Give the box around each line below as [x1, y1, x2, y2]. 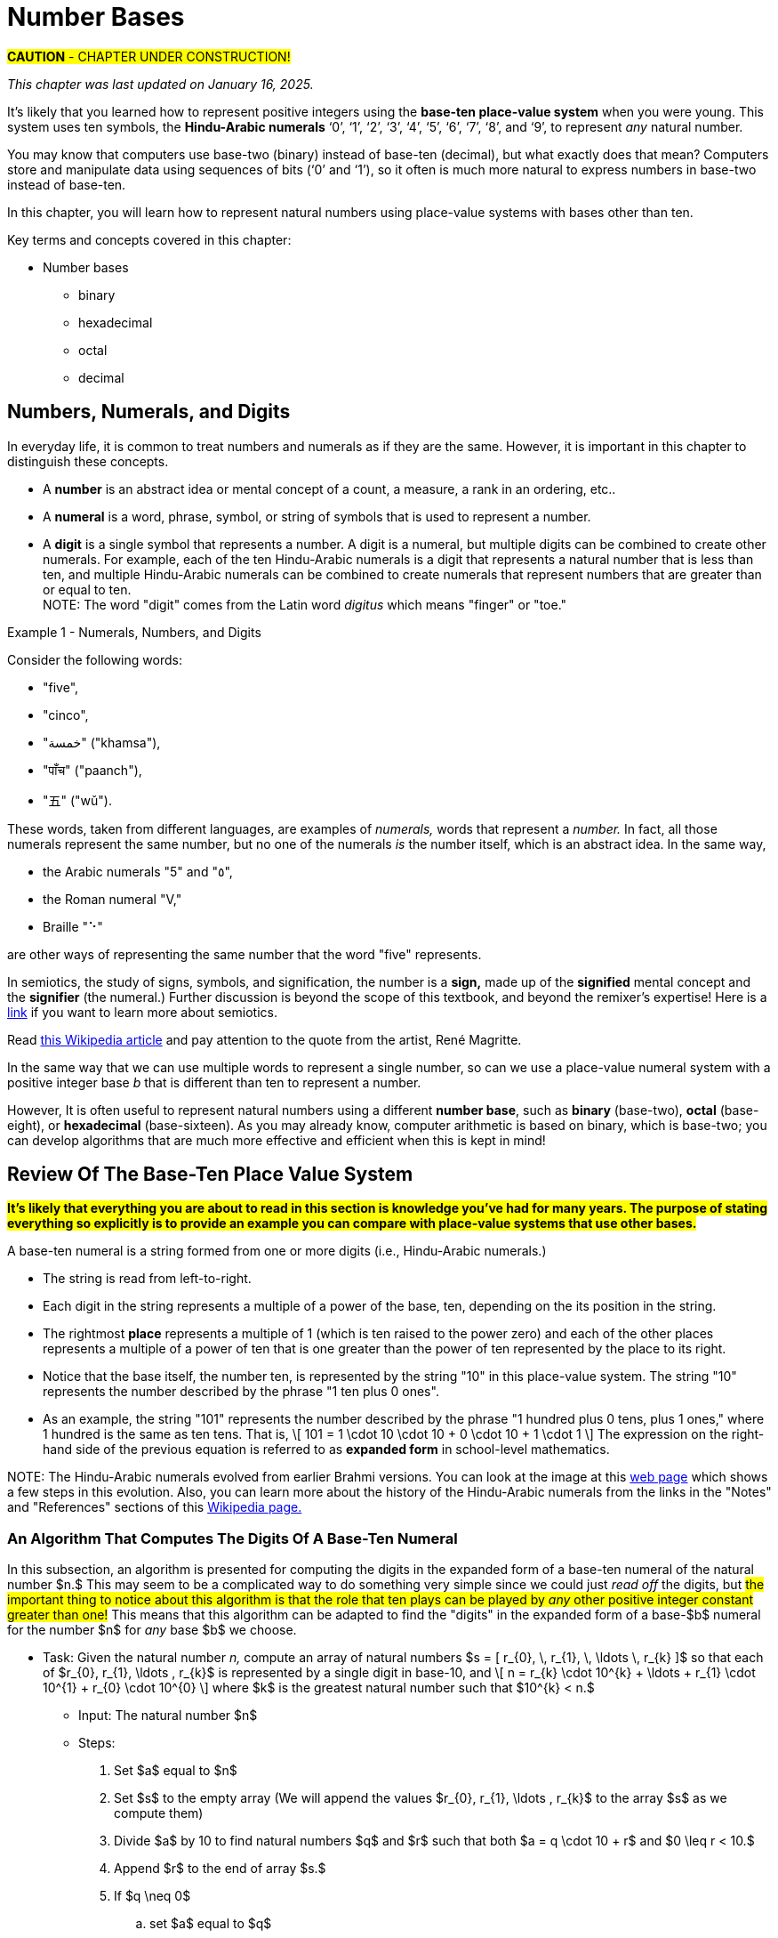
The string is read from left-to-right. [43, 1271, 252, 1287]
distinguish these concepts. [7, 453, 169, 469]
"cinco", [43, 707, 89, 723]
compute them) [114, 1805, 204, 1821]
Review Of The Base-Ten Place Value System [7, 1163, 413, 1186]
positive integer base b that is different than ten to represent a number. [7, 1074, 421, 1090]
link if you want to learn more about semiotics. [7, 1004, 277, 1020]
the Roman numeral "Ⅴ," [43, 891, 182, 907]
